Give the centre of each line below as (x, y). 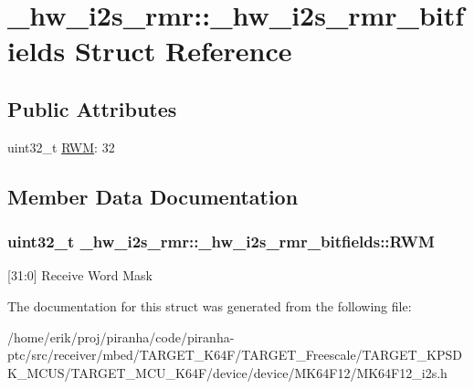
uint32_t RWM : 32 (61, 147)
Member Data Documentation (153, 196)
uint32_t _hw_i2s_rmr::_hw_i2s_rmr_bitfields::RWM (221, 242)
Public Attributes (92, 108)
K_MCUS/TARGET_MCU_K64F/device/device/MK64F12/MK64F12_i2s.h (227, 372)
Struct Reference (183, 51)
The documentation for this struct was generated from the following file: (210, 305)
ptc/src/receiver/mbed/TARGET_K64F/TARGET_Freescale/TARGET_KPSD (235, 355)
